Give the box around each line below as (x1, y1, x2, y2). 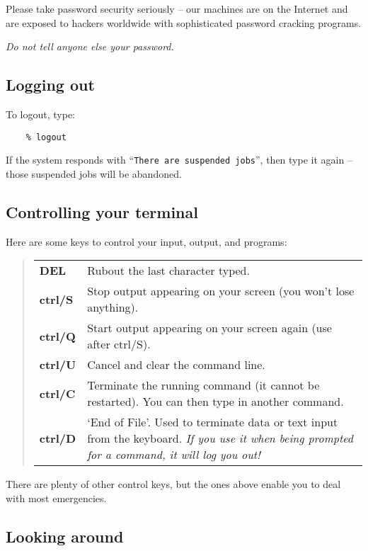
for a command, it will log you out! (87, 446, 260, 463)
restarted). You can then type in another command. (87, 393, 344, 410)
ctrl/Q (39, 327, 76, 344)
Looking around (6, 525, 124, 547)
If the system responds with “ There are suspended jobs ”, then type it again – (6, 152, 352, 167)
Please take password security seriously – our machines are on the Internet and (6, 1, 348, 16)
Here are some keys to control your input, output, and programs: (6, 234, 287, 249)
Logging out (6, 74, 95, 96)
